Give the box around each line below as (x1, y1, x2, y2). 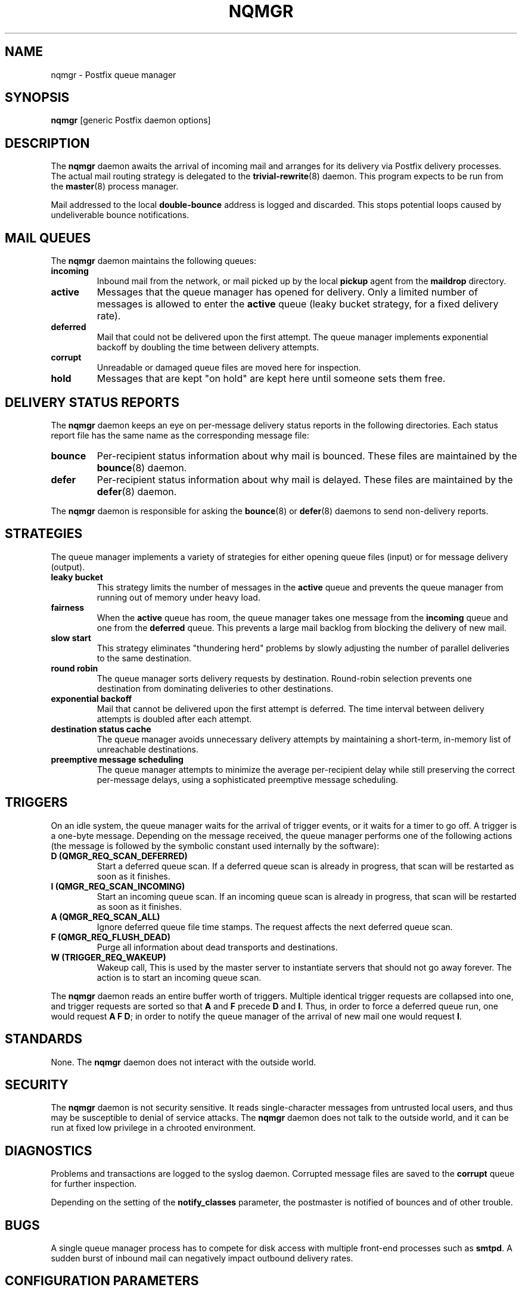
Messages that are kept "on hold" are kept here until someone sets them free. (97, 372, 446, 385)
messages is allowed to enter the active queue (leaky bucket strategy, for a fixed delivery (97, 298, 499, 310)
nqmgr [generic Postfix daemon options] (51, 115, 211, 126)
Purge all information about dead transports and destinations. (97, 941, 338, 952)
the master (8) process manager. (51, 181, 179, 192)
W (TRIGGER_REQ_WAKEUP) (51, 952, 166, 962)
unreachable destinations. (97, 744, 199, 754)
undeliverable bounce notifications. (51, 210, 189, 220)
